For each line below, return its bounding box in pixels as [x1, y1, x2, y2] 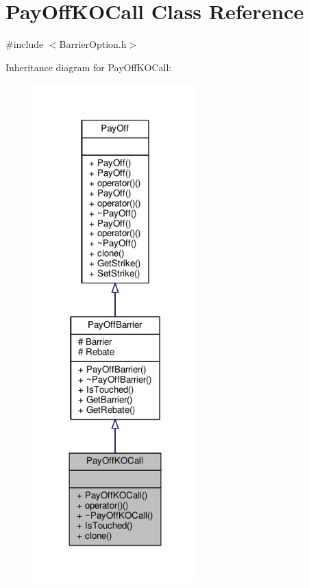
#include [5, 37, 44, 51]
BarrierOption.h [59, 37, 127, 51]
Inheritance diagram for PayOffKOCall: [5, 60, 172, 74]
